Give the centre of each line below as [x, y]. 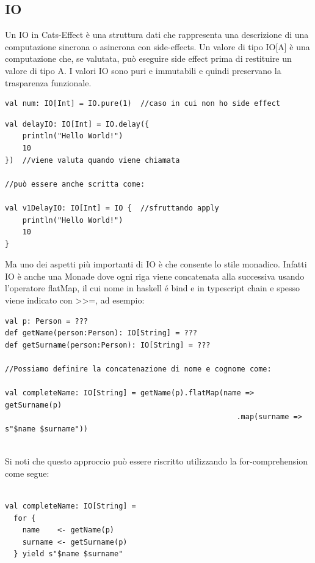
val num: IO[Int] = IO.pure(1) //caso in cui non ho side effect [143, 104]
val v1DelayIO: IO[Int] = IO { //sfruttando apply [112, 208]
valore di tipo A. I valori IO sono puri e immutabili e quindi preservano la [143, 70]
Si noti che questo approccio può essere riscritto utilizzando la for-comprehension [157, 461]
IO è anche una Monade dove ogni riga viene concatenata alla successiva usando [155, 276]
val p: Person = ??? [47, 321]
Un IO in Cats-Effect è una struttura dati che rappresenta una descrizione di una [157, 35]
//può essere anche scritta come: [75, 184]
